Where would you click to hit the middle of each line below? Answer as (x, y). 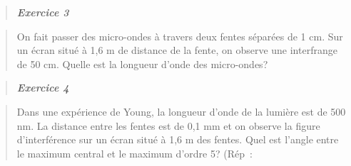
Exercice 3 (43, 12)
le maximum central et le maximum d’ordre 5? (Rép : (134, 153)
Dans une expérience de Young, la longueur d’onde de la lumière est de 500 (181, 111)
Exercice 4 (43, 88)
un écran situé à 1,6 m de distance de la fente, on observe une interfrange (177, 50)
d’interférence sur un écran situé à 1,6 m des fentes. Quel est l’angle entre (178, 139)
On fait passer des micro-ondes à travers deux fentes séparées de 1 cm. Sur (180, 36)
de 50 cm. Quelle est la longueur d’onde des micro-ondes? (142, 63)
